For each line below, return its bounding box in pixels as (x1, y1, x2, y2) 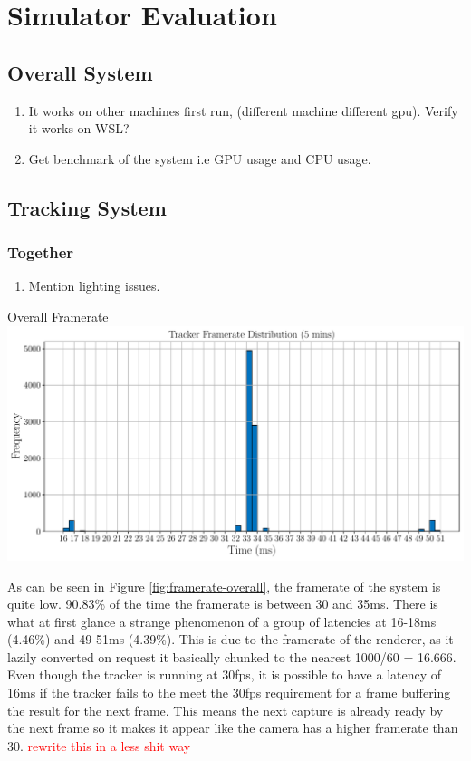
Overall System (7, 58, 153, 86)
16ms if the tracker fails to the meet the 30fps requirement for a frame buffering (7, 683, 451, 702)
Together (7, 241, 74, 264)
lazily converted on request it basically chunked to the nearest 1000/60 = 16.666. (7, 647, 457, 666)
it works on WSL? (28, 119, 130, 138)
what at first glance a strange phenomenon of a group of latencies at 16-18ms (7, 612, 437, 631)
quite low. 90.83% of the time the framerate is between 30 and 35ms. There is (7, 594, 438, 613)
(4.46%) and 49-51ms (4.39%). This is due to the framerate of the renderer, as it (7, 630, 454, 649)
